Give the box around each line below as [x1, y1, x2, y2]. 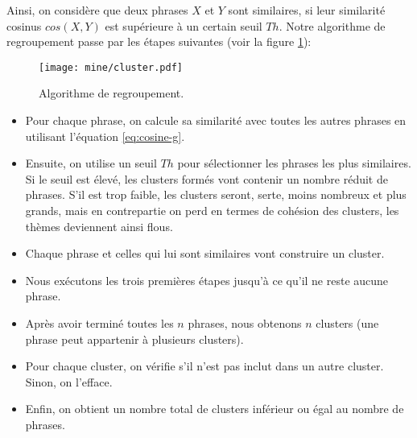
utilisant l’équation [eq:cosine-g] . [25, 127, 185, 144]
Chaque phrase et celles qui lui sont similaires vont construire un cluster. [25, 245, 385, 262]
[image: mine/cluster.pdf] [39, 61, 183, 73]
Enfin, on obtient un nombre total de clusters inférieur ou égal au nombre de [25, 400, 404, 417]
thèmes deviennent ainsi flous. [25, 217, 173, 234]
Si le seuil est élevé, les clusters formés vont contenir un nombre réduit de [25, 170, 388, 187]
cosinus [6, 17, 42, 34]
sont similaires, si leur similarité [228, 2, 386, 18]
